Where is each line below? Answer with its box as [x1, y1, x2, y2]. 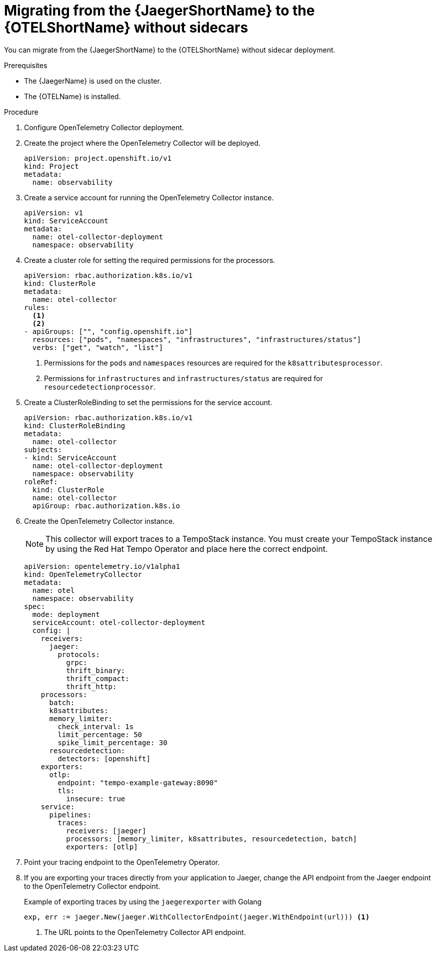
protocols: [57, 650, 100, 659]
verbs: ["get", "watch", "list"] [32, 343, 163, 352]
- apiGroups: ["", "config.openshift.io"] [24, 327, 193, 336]
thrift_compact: [66, 674, 129, 683]
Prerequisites [4, 61, 47, 70]
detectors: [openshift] [57, 754, 150, 763]
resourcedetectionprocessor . [44, 382, 156, 391]
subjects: [24, 445, 62, 454]
